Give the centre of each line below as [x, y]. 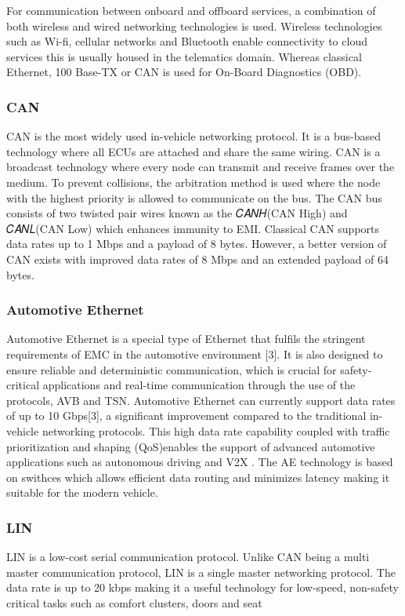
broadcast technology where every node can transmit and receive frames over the [201, 167]
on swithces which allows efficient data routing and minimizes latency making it [198, 477]
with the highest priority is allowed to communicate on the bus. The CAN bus [194, 197]
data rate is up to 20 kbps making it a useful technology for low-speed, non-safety [202, 587]
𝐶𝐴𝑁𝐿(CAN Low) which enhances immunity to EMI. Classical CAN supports [193, 228]
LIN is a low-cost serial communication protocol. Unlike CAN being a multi [188, 557]
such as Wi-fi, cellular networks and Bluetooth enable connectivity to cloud [187, 41]
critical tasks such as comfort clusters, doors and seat [134, 602]
